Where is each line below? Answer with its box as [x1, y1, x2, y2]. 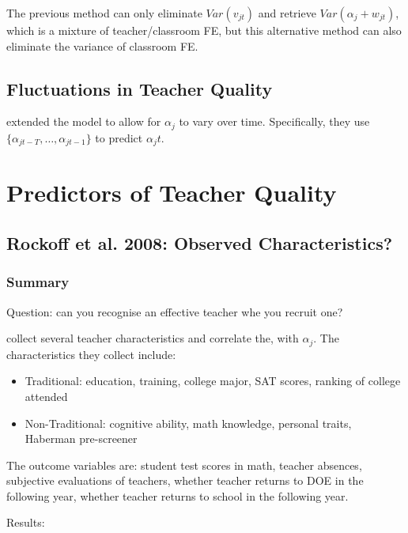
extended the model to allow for [6, 113, 161, 130]
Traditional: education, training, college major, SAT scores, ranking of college [25, 372, 401, 389]
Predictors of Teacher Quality [6, 176, 337, 209]
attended [25, 387, 68, 404]
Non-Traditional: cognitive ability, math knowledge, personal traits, [25, 414, 352, 431]
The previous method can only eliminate [6, 5, 202, 21]
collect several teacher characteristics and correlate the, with [6, 330, 299, 346]
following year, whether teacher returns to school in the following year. [6, 487, 349, 504]
